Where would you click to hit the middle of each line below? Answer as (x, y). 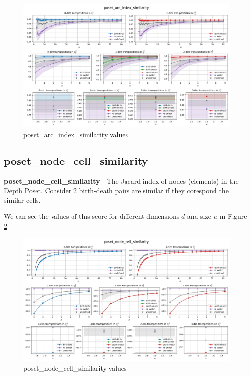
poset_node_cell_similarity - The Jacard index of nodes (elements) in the (121, 181)
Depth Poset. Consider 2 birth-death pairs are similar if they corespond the (116, 190)
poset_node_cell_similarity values (75, 368)
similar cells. (22, 200)
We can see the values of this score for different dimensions (92, 216)
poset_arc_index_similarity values (76, 134)
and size (199, 216)
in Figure (233, 216)
